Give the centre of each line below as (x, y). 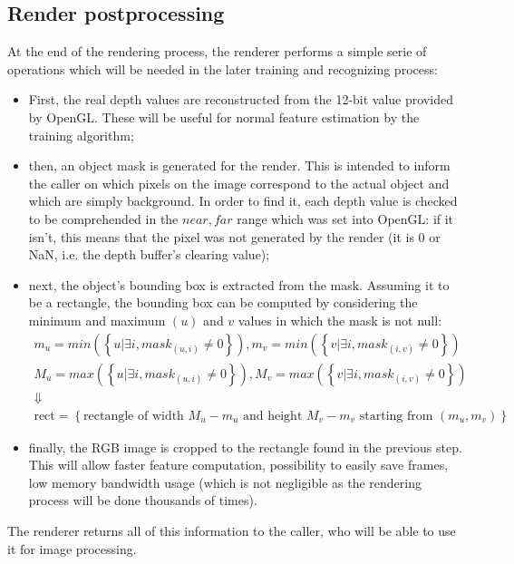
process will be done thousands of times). (143, 500)
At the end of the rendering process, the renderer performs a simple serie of (217, 51)
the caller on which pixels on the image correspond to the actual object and (239, 183)
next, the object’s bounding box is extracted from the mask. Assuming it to (239, 284)
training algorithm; (81, 135)
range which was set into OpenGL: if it (345, 218)
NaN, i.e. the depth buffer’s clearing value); (149, 254)
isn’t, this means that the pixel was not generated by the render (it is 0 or (234, 236)
